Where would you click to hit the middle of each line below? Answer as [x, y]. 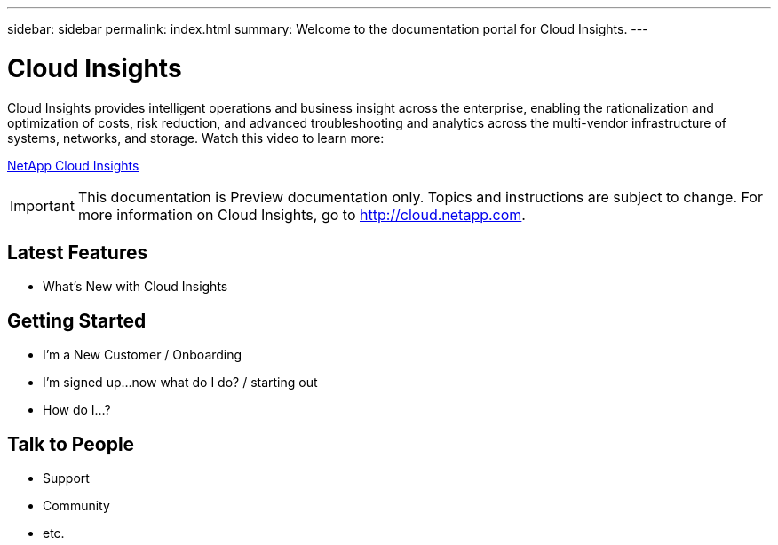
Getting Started [77, 320]
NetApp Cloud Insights [73, 165]
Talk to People [71, 444]
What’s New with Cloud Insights [135, 287]
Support [66, 478]
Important [42, 205]
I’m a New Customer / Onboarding [143, 355]
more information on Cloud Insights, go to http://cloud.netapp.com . [302, 214]
